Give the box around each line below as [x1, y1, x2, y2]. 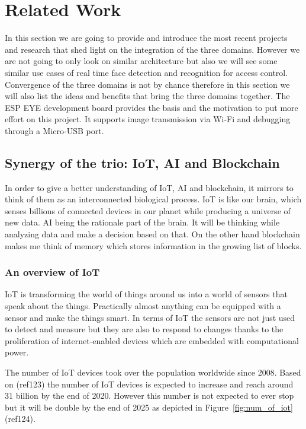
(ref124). [5, 412, 36, 425]
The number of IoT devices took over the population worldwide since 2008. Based [5, 366, 301, 379]
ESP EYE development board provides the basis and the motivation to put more [5, 101, 298, 113]
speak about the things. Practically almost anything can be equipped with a [5, 300, 281, 312]
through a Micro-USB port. [5, 124, 104, 136]
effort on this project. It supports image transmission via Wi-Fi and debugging [5, 113, 291, 125]
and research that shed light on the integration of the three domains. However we [5, 43, 300, 55]
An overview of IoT [5, 265, 100, 279]
